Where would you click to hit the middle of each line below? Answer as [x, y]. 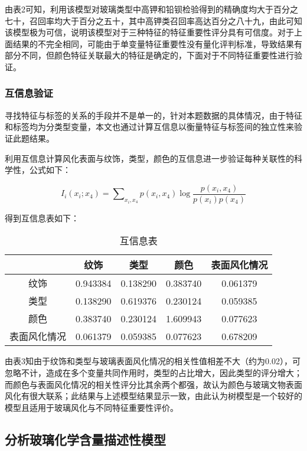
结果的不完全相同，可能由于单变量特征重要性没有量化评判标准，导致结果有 [157, 43]
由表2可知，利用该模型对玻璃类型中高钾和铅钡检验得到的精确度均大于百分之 [151, 9]
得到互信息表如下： [42, 218]
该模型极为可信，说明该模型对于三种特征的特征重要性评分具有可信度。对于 [149, 32]
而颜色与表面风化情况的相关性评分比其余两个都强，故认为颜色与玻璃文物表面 [153, 384]
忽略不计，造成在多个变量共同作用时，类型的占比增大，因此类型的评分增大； [153, 372]
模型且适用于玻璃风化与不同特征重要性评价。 [92, 407]
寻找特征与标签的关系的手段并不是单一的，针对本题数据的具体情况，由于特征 [153, 115]
